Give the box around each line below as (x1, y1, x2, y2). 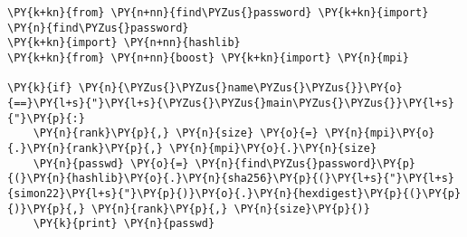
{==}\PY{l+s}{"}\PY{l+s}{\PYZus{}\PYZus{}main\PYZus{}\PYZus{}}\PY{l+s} (7, 96, 454, 109)
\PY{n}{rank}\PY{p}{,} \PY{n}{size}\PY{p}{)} (91, 202, 370, 215)
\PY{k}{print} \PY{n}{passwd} (33, 217, 215, 231)
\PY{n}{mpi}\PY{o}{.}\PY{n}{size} (168, 141, 377, 155)
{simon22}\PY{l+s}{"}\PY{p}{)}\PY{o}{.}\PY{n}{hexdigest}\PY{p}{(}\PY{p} (7, 186, 462, 200)
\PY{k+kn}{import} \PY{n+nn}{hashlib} (7, 36, 241, 50)
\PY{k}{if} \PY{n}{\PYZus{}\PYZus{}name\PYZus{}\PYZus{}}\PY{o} (7, 81, 403, 95)
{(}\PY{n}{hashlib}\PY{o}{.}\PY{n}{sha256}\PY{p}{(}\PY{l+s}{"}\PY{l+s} (7, 172, 454, 185)
